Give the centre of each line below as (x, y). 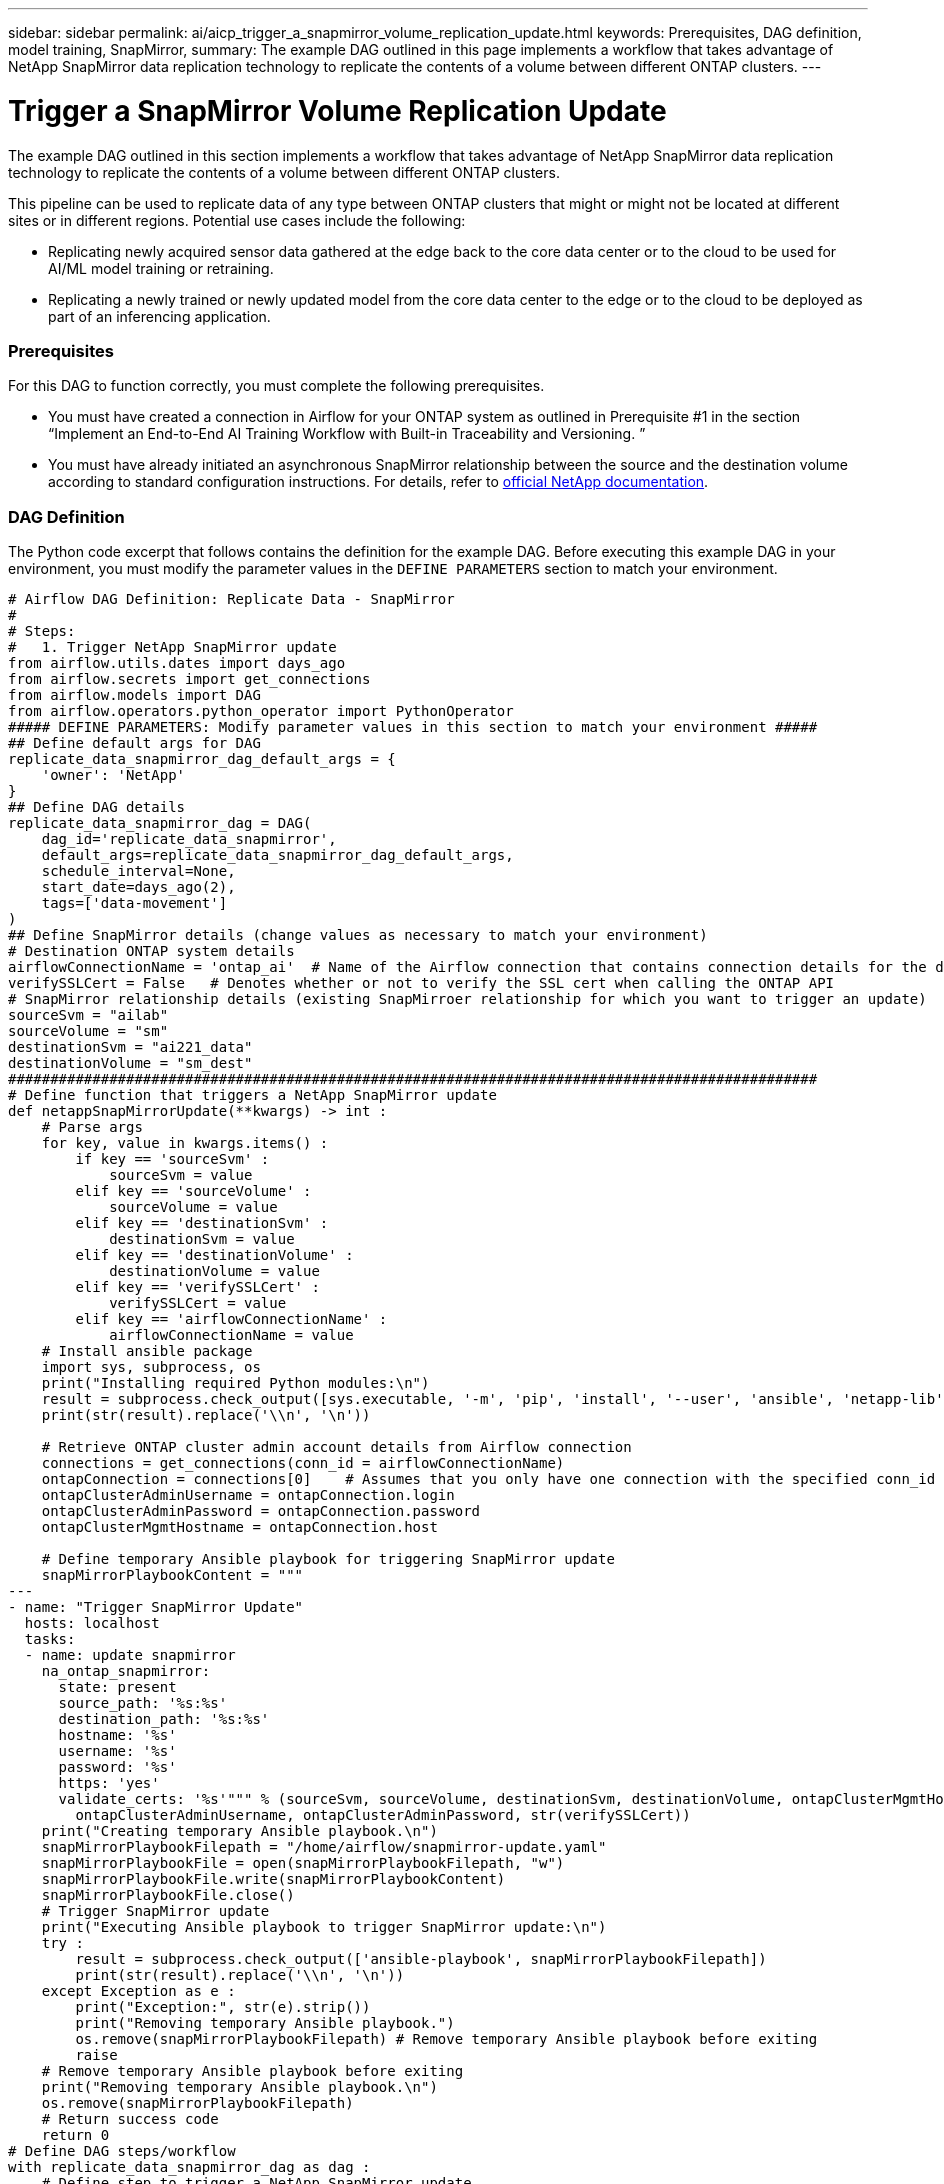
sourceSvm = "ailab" (88, 1015)
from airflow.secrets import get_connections (189, 679)
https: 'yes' (109, 1783)
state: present (117, 1687)
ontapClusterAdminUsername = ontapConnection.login (248, 1495)
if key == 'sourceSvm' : (172, 1159)
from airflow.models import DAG (134, 695)
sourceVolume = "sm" (88, 1031)
